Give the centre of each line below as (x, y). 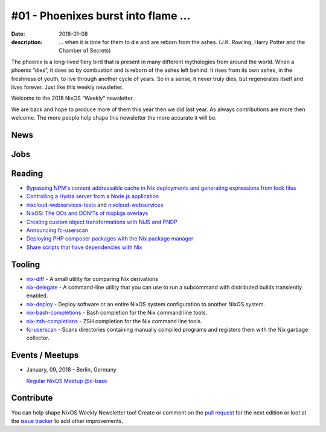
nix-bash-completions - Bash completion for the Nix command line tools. (117, 313)
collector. (38, 338)
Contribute (32, 398)
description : (27, 42)
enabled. (37, 295)
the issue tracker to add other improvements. (67, 421)
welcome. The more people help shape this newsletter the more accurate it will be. (114, 118)
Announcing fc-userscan (57, 230)
